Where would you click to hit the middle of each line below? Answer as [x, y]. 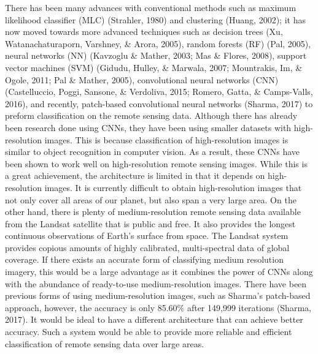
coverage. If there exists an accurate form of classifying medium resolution [144, 259]
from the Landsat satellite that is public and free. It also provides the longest [150, 223]
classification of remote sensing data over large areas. [105, 343]
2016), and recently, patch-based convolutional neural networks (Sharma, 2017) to [159, 103]
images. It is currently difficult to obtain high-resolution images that [173, 187]
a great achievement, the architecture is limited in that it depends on [135, 175]
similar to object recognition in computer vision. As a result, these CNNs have [153, 152]
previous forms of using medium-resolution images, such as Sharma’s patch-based [158, 296]
